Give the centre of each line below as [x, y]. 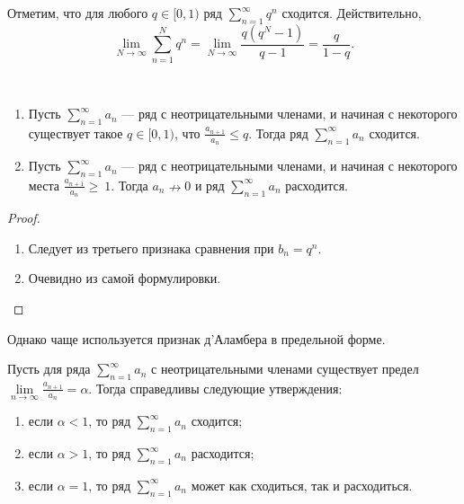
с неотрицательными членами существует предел [285, 369]
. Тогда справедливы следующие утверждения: [215, 388]
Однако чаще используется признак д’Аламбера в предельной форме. [196, 338]
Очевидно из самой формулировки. [125, 278]
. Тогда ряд [278, 133]
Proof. [24, 218]
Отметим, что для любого [78, 13]
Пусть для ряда [49, 369]
